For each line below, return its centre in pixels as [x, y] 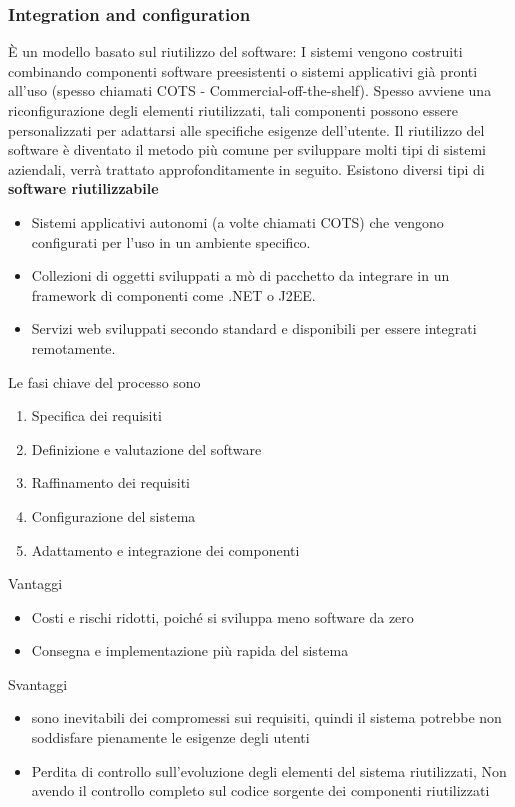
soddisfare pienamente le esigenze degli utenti [170, 737]
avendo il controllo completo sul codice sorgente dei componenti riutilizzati [260, 790]
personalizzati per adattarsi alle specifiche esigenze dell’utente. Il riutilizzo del [246, 129]
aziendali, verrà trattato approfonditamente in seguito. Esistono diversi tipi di [246, 168]
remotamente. [73, 347]
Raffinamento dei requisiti [110, 482]
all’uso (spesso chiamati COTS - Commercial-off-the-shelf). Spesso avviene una [250, 90]
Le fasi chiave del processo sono [104, 381]
